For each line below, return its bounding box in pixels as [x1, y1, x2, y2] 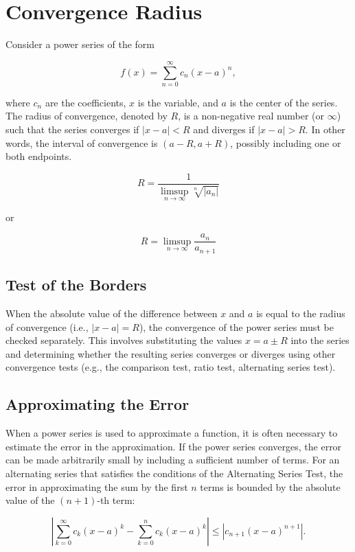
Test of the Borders [5, 274, 147, 295]
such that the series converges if [5, 122, 139, 137]
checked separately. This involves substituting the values [5, 333, 242, 347]
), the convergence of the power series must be [139, 319, 334, 334]
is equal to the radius [256, 306, 345, 321]
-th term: [97, 493, 135, 507]
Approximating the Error [5, 393, 190, 415]
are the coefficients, [45, 95, 126, 109]
